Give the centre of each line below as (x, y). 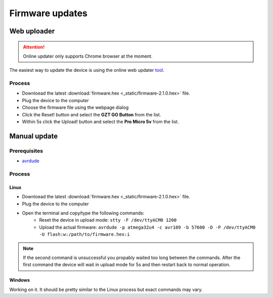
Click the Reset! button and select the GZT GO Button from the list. (92, 114)
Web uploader (32, 31)
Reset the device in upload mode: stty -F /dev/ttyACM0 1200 (108, 220)
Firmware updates (49, 13)
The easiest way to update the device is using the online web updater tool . (87, 70)
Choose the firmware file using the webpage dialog (75, 108)
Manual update (34, 136)
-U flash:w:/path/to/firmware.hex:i (84, 235)
